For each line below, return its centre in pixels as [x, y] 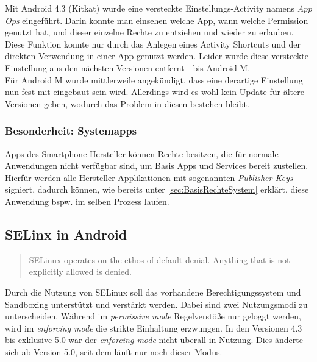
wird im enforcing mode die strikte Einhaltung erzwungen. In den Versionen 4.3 [154, 328]
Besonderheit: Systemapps [71, 131]
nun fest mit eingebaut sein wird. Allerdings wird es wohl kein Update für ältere [155, 92]
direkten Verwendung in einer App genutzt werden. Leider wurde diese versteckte [157, 56]
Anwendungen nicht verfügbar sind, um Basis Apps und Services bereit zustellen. [157, 165]
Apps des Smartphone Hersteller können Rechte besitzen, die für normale [142, 153]
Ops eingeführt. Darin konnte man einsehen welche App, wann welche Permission [157, 20]
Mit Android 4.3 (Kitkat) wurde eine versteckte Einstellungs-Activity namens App [158, 8]
